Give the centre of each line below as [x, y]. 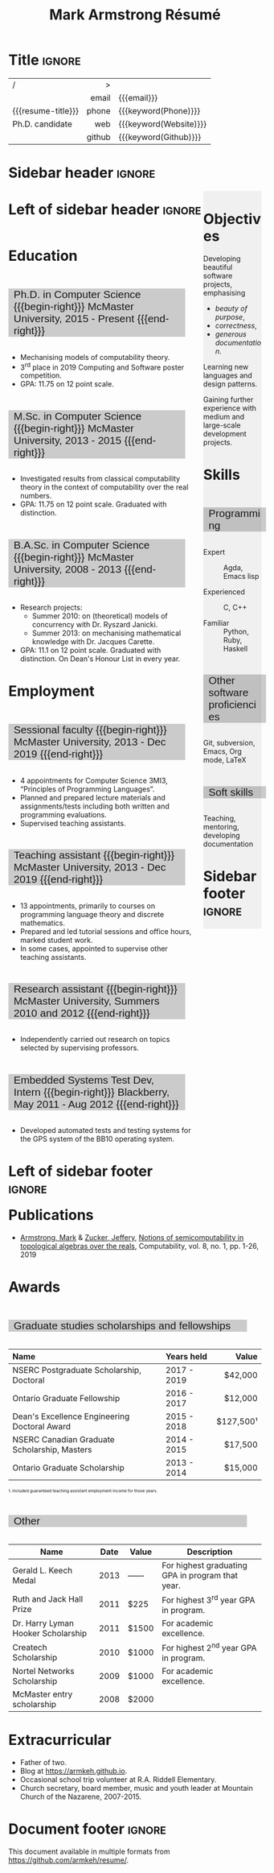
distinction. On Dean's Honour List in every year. [100, 659]
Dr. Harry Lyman [43, 1623]
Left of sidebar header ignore [105, 210]
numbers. [36, 496]
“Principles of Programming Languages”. [87, 789]
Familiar [217, 622]
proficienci [233, 704]
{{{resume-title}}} [45, 110]
